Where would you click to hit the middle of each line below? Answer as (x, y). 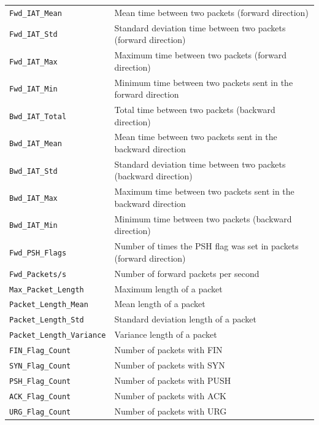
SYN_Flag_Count (40, 366)
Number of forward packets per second (187, 273)
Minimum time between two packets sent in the (204, 82)
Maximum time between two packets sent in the (204, 191)
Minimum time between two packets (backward (203, 218)
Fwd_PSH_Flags (38, 253)
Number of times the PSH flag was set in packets (206, 246)
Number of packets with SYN (170, 365)
